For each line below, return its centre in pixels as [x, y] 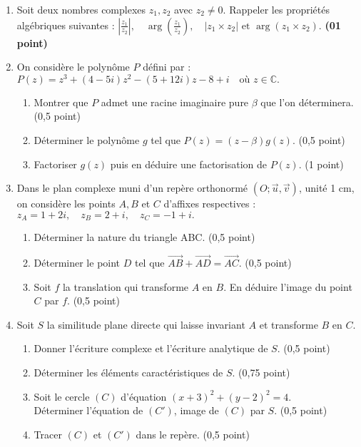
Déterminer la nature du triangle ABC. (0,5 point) [144, 237]
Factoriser [55, 164]
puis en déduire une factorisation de [189, 164]
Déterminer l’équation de [88, 410]
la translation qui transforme [126, 286]
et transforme [289, 324]
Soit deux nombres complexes [81, 9]
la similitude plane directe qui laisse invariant [146, 324]
